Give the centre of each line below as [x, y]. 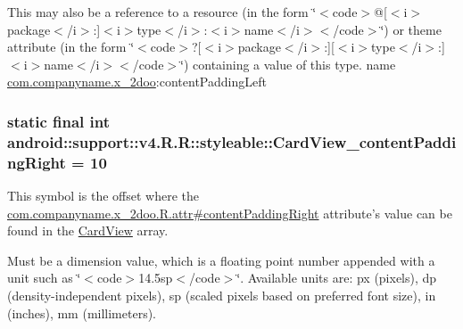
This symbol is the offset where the [103, 196]
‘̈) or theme [411, 29]
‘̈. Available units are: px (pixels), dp [337, 278]
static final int [59, 121]
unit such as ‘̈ [44, 278]
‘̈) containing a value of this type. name [288, 64]
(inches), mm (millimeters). [82, 313]
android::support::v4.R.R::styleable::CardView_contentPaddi [232, 141]
